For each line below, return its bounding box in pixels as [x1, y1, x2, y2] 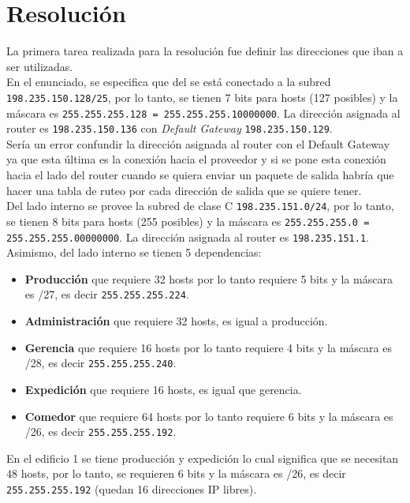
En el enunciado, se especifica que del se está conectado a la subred [6, 73, 331, 90]
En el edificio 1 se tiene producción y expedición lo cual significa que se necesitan [6, 449, 399, 466]
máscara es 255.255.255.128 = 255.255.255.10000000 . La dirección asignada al [6, 104, 401, 121]
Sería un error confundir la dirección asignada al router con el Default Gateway [6, 135, 390, 152]
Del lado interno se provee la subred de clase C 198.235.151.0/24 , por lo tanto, [6, 197, 394, 214]
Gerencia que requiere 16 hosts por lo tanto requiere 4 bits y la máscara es [24, 339, 392, 355]
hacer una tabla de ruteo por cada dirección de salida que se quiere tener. [6, 182, 362, 198]
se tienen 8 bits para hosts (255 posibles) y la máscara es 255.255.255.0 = [6, 212, 370, 229]
